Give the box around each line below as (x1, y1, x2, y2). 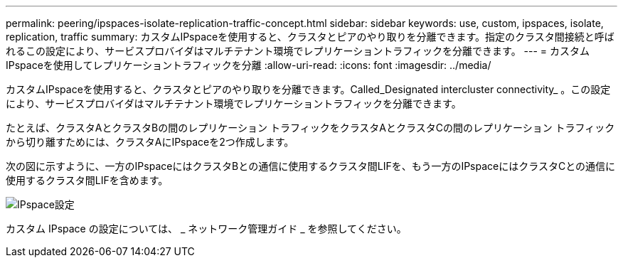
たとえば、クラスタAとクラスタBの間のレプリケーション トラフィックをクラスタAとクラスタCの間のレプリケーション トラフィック (6, 122, 615, 134)
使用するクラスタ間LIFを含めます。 (6, 174, 169, 186)
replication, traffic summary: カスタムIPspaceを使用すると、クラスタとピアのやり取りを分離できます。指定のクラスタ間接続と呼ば (6, 31, 614, 43)
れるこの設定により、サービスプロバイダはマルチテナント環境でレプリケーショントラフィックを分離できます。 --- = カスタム (6, 45, 590, 57)
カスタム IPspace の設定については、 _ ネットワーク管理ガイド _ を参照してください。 (6, 222, 407, 235)
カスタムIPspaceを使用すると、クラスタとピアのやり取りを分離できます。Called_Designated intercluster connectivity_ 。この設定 (6, 83, 611, 95)
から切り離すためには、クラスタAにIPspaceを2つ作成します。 (6, 136, 294, 148)
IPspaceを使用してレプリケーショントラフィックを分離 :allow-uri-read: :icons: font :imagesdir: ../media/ (6, 59, 491, 71)
